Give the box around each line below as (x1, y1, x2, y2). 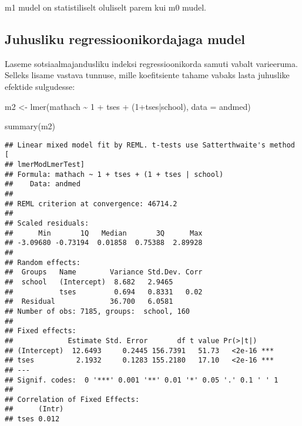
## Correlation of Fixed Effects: (5, 395, 140, 404)
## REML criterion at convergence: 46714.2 (5, 199, 177, 208)
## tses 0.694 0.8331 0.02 (5, 287, 203, 296)
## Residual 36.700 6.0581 (5, 297, 173, 306)
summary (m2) (5, 120, 56, 132)
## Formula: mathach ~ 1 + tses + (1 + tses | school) (5, 170, 224, 179)
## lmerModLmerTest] (5, 160, 85, 169)
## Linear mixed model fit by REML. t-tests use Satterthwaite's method (5, 140, 295, 149)
